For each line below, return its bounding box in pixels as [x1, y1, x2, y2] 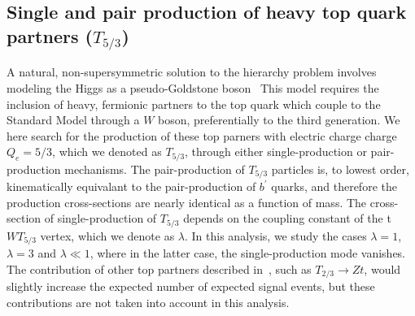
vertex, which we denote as [40, 227, 175, 244]
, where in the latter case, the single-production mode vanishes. [90, 245, 406, 262]
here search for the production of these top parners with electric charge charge [7, 127, 397, 144]
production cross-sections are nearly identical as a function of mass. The [7, 193, 367, 210]
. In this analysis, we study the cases [185, 227, 367, 244]
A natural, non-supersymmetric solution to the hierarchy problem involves [7, 63, 377, 80]
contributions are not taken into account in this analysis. [7, 293, 290, 310]
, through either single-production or [185, 143, 367, 160]
